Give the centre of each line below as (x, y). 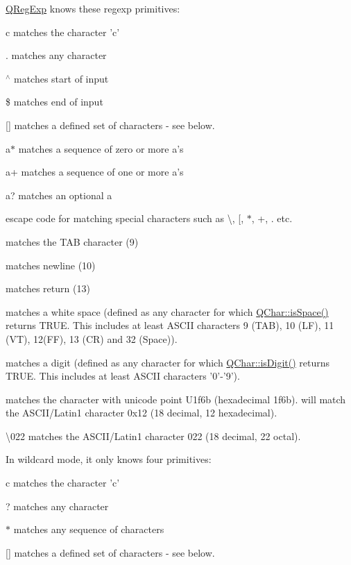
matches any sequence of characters (89, 529)
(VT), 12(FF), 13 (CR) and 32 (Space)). (92, 338)
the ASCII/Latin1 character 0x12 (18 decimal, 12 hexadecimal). (142, 413)
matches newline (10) (51, 265)
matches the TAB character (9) (72, 241)
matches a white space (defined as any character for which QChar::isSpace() (167, 311)
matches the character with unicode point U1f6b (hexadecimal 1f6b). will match (176, 399)
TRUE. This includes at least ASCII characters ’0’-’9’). (123, 376)
